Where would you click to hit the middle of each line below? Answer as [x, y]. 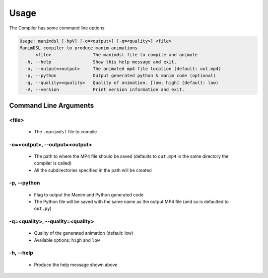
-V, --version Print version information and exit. [105, 90]
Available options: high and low [67, 240]
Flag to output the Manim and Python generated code [89, 194]
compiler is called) [53, 163]
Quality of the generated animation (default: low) [84, 233]
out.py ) [43, 208]
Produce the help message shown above [76, 265]
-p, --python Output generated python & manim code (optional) [120, 76]
